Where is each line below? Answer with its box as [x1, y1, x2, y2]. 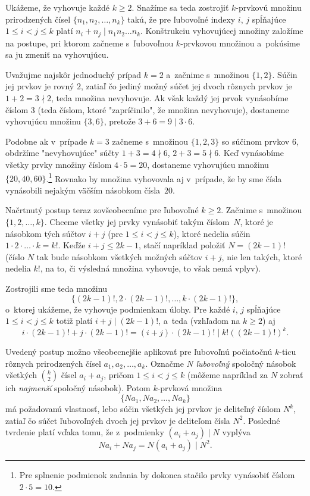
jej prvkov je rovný [5, 80, 74, 92]
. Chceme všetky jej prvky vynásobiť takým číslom [44, 216, 230, 228]
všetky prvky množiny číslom [5, 158, 112, 170]
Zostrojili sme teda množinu [5, 282, 107, 294]
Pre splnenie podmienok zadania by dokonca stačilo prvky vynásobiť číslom [19, 469, 295, 481]
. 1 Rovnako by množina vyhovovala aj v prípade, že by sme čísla [46, 170, 282, 185]
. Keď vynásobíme [218, 146, 284, 159]
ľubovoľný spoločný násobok [196, 357, 296, 369]
